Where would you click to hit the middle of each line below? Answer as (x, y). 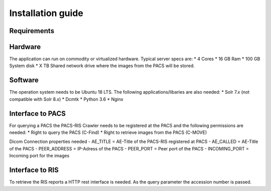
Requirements (32, 31)
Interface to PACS (38, 114)
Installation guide (46, 13)
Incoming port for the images (39, 156)
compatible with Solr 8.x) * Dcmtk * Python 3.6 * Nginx (66, 99)
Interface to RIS (34, 170)
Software (24, 80)
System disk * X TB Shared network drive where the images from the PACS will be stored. (102, 66)
